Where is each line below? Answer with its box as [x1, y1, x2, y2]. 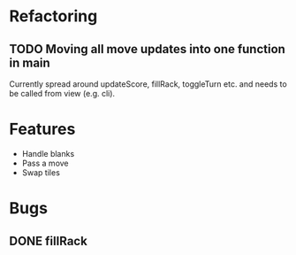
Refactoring [9, 6, 98, 27]
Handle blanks [21, 148, 75, 158]
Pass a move [21, 158, 69, 168]
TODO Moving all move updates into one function [9, 42, 285, 57]
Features [9, 120, 76, 139]
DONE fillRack [9, 233, 88, 249]
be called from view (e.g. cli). [9, 89, 116, 98]
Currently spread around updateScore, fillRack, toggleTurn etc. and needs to [9, 79, 287, 89]
